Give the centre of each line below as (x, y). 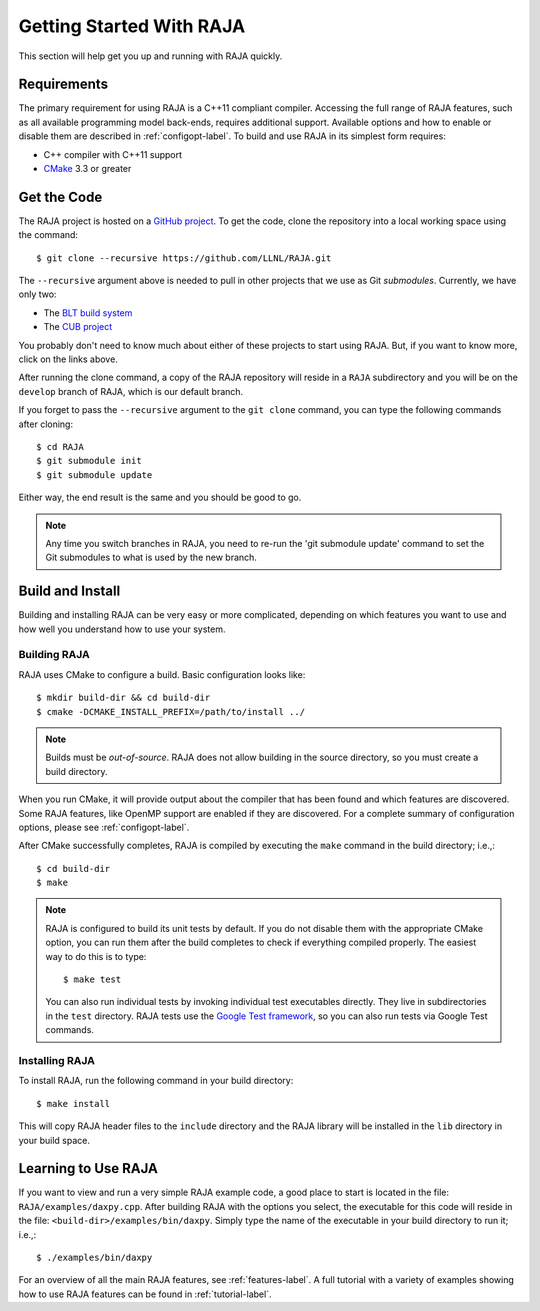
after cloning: (46, 424)
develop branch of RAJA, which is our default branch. (131, 391)
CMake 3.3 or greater (87, 169)
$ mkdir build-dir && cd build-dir (123, 698)
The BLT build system (88, 312)
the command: (48, 235)
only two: (37, 294)
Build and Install (69, 591)
